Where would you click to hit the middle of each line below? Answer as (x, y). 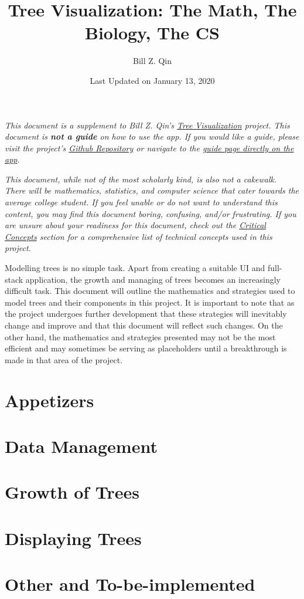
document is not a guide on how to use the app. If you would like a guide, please (152, 136)
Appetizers (49, 400)
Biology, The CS (152, 33)
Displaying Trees (73, 538)
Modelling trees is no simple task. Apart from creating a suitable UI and (135, 268)
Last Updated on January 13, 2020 (152, 80)
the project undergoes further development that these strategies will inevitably (146, 314)
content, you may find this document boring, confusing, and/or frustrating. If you (151, 213)
